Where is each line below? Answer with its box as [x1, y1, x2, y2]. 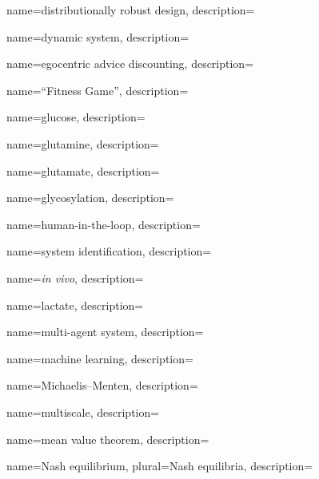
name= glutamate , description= [6, 162, 160, 179]
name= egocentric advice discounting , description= [6, 55, 254, 72]
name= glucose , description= [6, 109, 146, 125]
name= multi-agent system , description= [6, 323, 204, 340]
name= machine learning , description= [6, 350, 193, 366]
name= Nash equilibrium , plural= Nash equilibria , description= [6, 457, 313, 474]
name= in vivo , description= [6, 269, 144, 286]
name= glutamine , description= [6, 135, 159, 152]
